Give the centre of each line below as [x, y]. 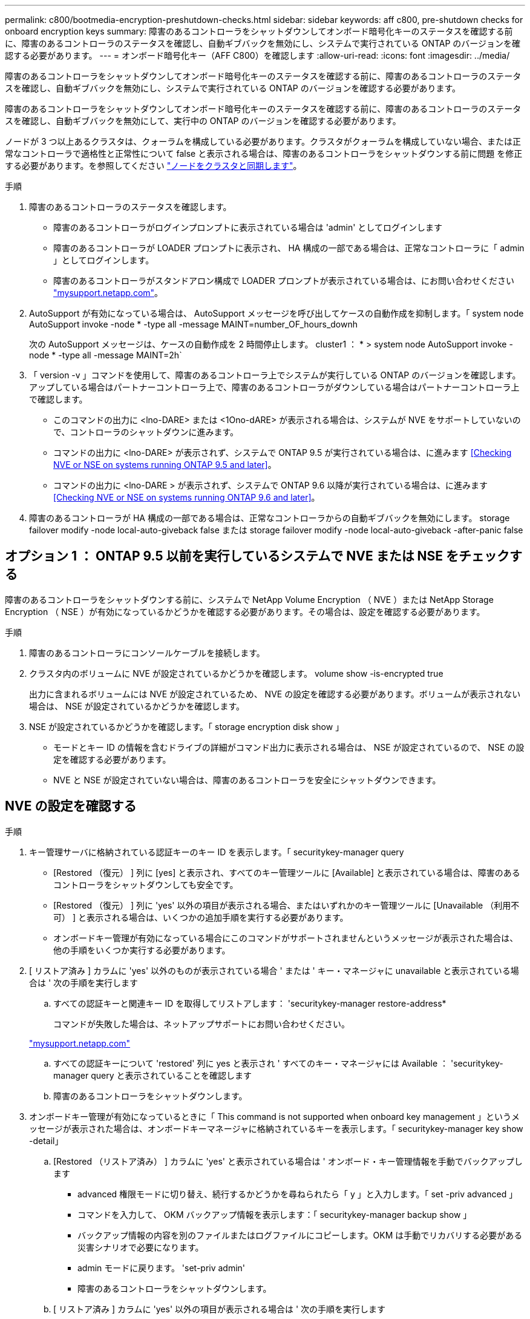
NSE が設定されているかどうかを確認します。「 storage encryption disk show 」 [187, 726]
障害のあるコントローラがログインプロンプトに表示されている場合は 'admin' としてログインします [248, 227]
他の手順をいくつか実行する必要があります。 [142, 950]
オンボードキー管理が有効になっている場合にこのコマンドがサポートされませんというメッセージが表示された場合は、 [286, 938]
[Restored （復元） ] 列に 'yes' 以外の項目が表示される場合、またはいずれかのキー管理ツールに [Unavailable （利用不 [286, 905]
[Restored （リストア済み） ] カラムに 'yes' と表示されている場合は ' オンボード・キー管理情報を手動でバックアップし [288, 1161]
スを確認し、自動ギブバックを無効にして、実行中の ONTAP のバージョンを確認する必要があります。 [203, 121]
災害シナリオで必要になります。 [141, 1247]
